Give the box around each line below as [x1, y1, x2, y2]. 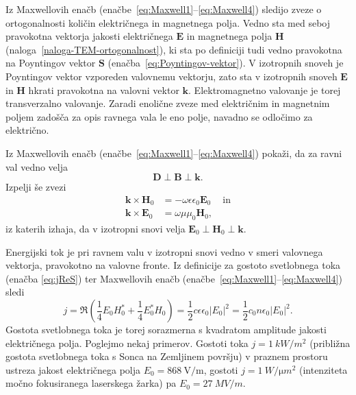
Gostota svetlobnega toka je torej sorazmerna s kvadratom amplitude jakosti [5, 322, 327, 336]
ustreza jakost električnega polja [5, 362, 141, 376]
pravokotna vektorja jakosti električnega [5, 29, 173, 43]
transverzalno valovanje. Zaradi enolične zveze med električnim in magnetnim [5, 96, 330, 110]
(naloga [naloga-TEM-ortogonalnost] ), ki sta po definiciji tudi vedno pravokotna [5, 42, 342, 56]
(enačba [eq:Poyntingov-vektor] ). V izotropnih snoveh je [107, 56, 344, 70]
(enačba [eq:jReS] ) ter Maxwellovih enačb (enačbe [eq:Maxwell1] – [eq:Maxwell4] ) [5, 271, 342, 285]
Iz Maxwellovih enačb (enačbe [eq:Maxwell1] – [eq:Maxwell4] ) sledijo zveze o [5, 2, 322, 16]
